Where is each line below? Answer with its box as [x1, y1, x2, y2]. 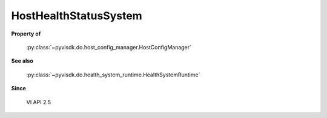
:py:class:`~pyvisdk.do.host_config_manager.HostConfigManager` [26, 43, 192, 51]
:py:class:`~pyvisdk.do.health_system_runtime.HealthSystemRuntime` [26, 71, 200, 78]
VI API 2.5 [26, 98, 51, 105]
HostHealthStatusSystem [11, 9, 142, 22]
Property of [11, 30, 41, 37]
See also [11, 57, 33, 64]
